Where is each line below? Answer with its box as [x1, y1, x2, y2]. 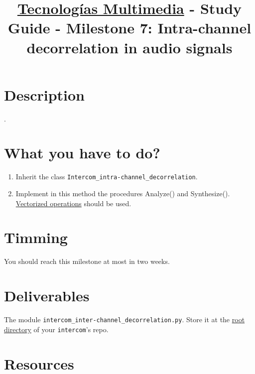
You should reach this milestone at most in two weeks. [4, 256, 170, 266]
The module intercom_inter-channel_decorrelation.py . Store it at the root [4, 314, 245, 325]
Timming [4, 227, 68, 248]
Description [4, 84, 85, 105]
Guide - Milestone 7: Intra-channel [7, 17, 252, 38]
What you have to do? [4, 142, 160, 163]
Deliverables [4, 285, 90, 306]
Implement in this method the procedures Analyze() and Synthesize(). [15, 188, 230, 199]
